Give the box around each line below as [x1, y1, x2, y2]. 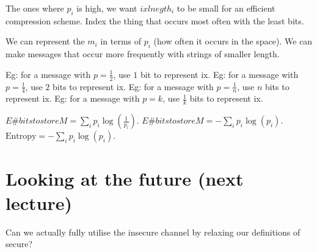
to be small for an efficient [177, 2, 275, 14]
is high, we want [76, 2, 137, 14]
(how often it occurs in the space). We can [153, 35, 313, 47]
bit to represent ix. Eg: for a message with [140, 68, 299, 80]
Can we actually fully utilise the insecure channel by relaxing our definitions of [5, 225, 301, 238]
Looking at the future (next [5, 166, 244, 191]
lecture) [5, 190, 72, 215]
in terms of [100, 35, 142, 47]
